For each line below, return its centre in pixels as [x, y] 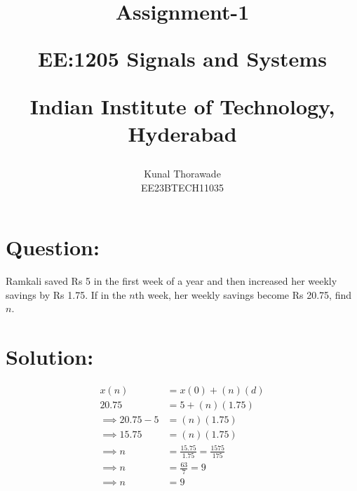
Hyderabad [182, 133]
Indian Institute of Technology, [182, 106]
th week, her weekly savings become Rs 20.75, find [243, 294]
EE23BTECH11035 [182, 187]
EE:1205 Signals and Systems [182, 59]
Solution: [50, 357]
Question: [53, 247]
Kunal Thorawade [182, 173]
